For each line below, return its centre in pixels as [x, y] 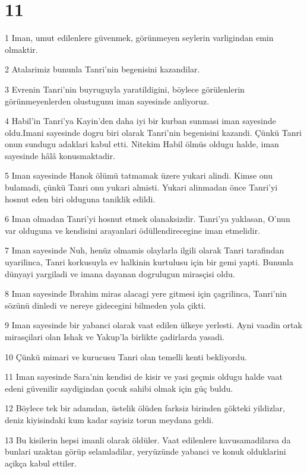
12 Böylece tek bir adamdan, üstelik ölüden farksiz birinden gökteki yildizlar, [145, 408]
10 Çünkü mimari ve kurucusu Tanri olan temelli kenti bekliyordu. [126, 356]
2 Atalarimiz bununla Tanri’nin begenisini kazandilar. [102, 69]
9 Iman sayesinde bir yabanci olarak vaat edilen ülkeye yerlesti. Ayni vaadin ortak [153, 325]
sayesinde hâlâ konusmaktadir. [60, 155]
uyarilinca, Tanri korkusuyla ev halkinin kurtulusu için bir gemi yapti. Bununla [149, 262]
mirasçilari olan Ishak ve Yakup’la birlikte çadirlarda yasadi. [115, 337]
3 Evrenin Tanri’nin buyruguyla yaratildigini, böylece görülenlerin [125, 89]
